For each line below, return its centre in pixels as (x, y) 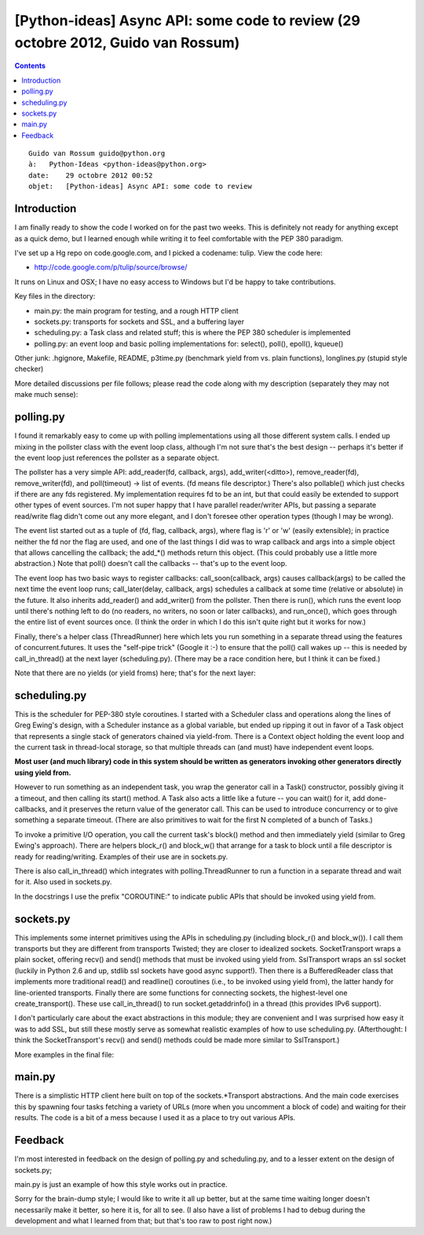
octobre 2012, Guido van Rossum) (127, 42)
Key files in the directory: (55, 296)
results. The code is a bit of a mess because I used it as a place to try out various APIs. (155, 1118)
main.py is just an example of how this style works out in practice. (121, 1184)
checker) (29, 369)
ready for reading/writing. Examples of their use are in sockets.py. (121, 856)
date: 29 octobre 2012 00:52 (91, 175)
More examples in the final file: (64, 1054)
